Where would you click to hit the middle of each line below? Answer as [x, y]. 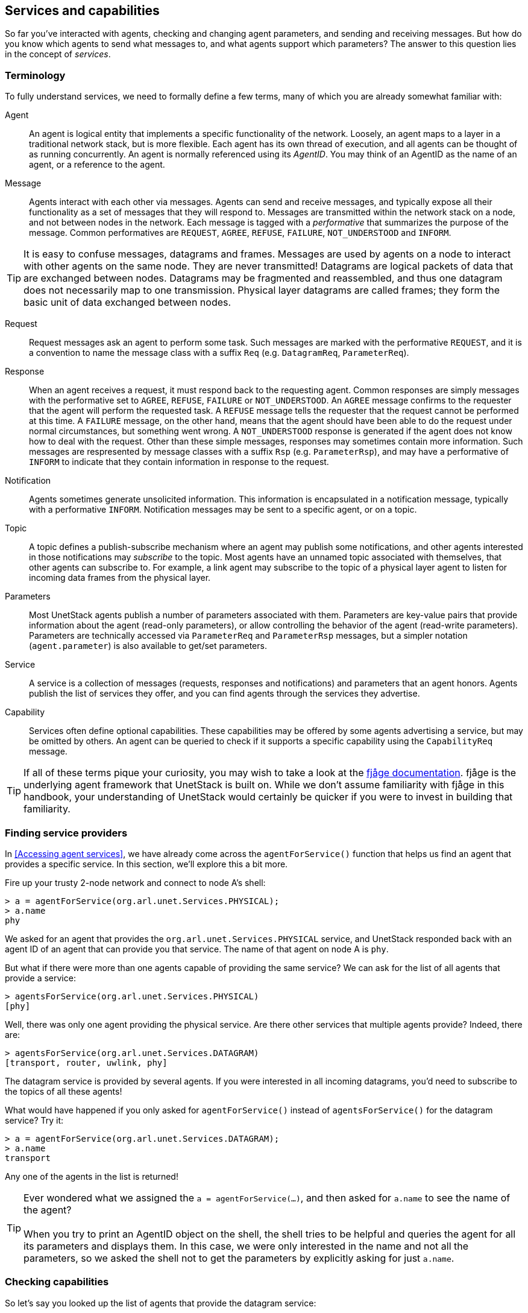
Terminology [35, 75]
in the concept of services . [58, 54]
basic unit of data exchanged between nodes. [127, 302]
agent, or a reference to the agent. [97, 165]
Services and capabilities [82, 11]
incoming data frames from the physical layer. [120, 578]
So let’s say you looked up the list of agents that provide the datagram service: [161, 1303]
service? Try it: [34, 1120]
